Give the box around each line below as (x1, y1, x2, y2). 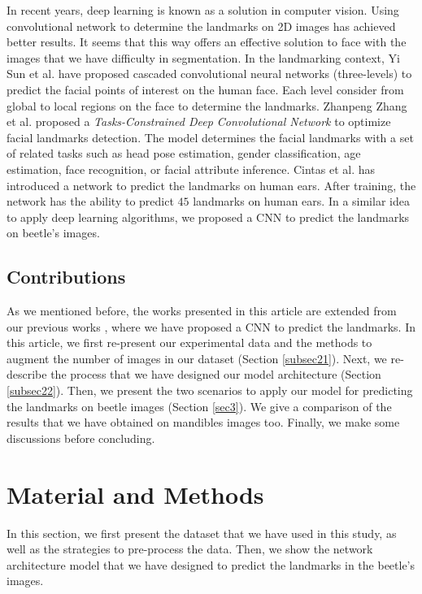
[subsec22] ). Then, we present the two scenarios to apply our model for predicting (7, 382, 413, 399)
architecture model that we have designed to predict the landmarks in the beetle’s (7, 556, 415, 573)
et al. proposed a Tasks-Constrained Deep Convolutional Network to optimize (7, 113, 391, 130)
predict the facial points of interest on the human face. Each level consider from (7, 80, 404, 98)
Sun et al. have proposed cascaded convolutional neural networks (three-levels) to (7, 65, 412, 82)
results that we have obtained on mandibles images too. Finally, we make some (7, 414, 400, 431)
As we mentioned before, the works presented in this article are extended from (7, 302, 397, 319)
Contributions (7, 264, 126, 289)
